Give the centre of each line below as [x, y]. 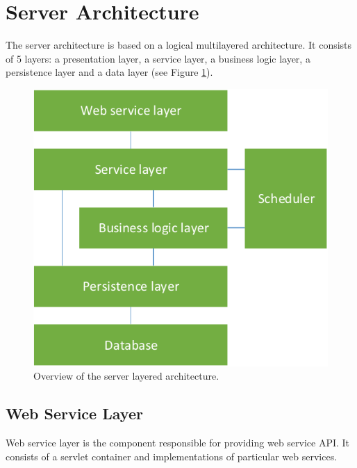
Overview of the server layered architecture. [126, 376]
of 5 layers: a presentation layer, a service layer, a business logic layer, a [158, 58]
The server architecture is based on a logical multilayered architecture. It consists [179, 45]
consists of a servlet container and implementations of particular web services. [172, 456]
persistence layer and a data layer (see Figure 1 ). [109, 72]
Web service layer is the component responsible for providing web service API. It [178, 443]
